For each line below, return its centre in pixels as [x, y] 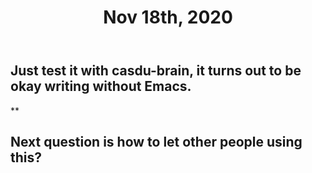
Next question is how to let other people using [156, 142]
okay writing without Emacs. [101, 86]
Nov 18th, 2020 [168, 17]
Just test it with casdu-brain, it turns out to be [156, 71]
